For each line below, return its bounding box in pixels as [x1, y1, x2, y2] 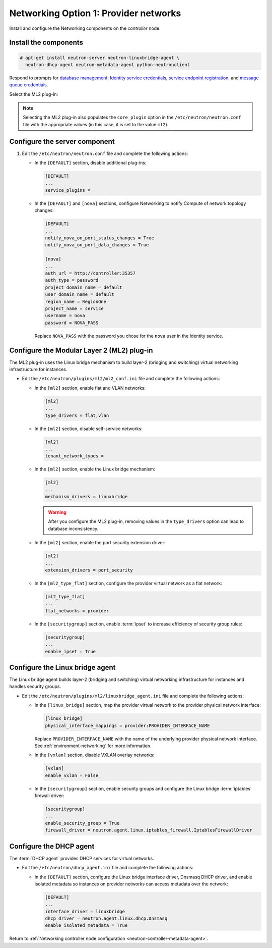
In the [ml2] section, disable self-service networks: [34, 426, 143, 432]
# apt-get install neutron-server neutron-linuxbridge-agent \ [20, 55, 180, 61]
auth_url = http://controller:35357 [45, 271, 136, 276]
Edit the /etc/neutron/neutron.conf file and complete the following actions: [22, 150, 188, 156]
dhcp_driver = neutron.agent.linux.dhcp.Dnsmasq [45, 916, 168, 921]
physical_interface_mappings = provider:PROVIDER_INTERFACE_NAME [45, 722, 210, 728]
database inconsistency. [48, 525, 99, 532]
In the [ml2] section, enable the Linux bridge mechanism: [34, 466, 156, 472]
